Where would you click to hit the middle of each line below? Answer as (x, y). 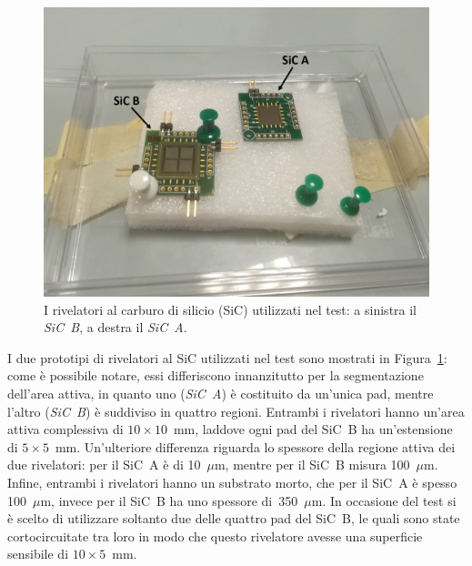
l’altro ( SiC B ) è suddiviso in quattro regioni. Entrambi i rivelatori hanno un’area (236, 411)
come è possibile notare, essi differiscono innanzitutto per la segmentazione (216, 375)
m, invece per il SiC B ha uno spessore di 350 (169, 500)
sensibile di (38, 554)
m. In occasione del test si (384, 500)
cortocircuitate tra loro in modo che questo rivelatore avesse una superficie (215, 536)
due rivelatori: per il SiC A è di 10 (104, 465)
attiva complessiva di (65, 429)
